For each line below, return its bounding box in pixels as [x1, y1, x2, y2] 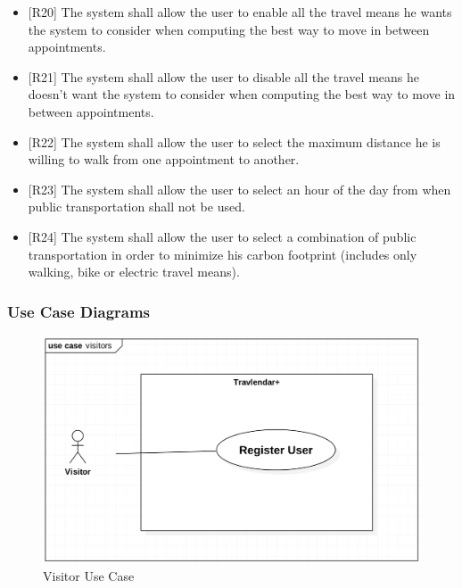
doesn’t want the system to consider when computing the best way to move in [28, 85, 456, 104]
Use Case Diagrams [7, 300, 151, 322]
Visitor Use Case [43, 567, 135, 585]
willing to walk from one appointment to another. [28, 150, 300, 169]
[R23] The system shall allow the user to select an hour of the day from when [28, 179, 451, 198]
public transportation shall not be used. [28, 197, 245, 216]
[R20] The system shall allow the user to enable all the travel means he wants [28, 3, 452, 21]
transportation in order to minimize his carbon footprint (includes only [28, 244, 417, 263]
